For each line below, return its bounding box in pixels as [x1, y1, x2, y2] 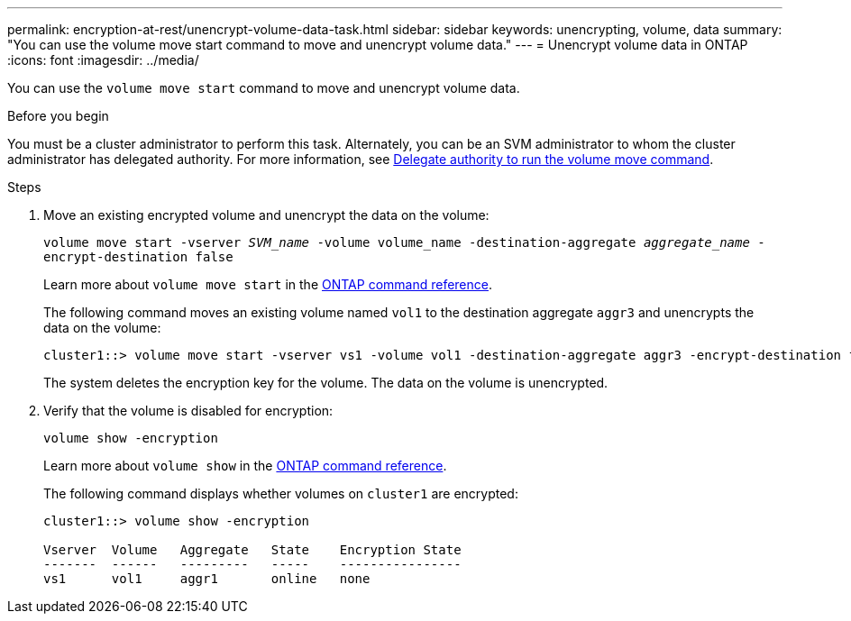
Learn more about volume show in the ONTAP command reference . [43, 458, 447, 473]
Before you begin [7, 108, 109, 123]
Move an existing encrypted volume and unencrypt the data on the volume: [43, 207, 490, 223]
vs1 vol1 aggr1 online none [43, 571, 371, 586]
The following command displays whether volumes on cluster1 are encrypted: [43, 486, 518, 501]
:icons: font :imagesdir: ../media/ [7, 52, 199, 68]
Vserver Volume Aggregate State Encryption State [43, 543, 462, 557]
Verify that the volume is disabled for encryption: [43, 403, 334, 418]
